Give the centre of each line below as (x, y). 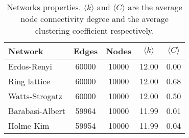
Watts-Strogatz (35, 96)
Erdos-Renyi (30, 66)
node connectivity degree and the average (94, 19)
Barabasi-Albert (37, 111)
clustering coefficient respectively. (94, 30)
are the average (155, 7)
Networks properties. (44, 7)
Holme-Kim (29, 125)
